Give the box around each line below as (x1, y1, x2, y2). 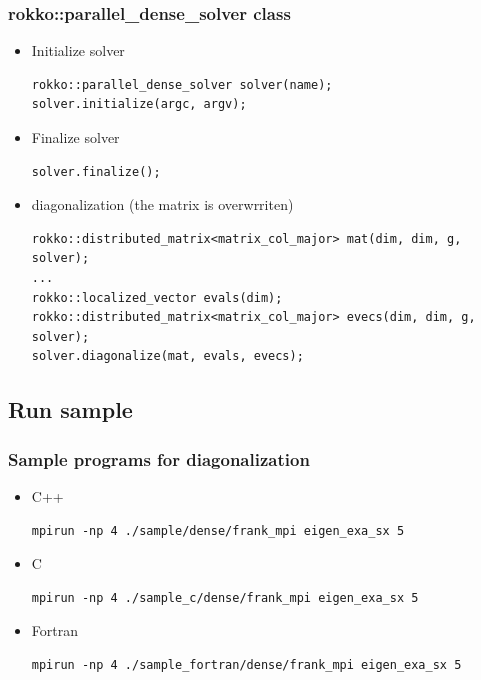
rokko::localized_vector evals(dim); (31, 290, 283, 305)
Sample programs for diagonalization (8, 446, 310, 471)
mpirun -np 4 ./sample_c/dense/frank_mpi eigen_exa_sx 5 (31, 590, 419, 605)
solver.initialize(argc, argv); (31, 97, 247, 112)
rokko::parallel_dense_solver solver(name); (31, 77, 333, 92)
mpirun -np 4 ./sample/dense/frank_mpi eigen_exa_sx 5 (31, 523, 405, 538)
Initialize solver (31, 40, 125, 61)
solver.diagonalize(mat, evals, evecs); (31, 349, 304, 364)
